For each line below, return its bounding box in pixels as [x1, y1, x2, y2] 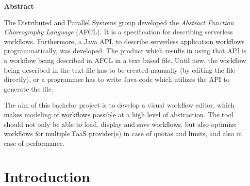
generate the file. [4, 83, 53, 93]
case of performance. [4, 138, 65, 148]
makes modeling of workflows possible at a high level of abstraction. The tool [4, 109, 233, 119]
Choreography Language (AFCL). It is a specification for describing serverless [4, 27, 233, 37]
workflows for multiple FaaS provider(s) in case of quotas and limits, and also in [4, 128, 242, 139]
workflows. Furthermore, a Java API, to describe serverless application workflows [4, 36, 245, 46]
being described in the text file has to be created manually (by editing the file [4, 64, 235, 75]
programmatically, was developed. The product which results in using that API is [4, 46, 247, 56]
